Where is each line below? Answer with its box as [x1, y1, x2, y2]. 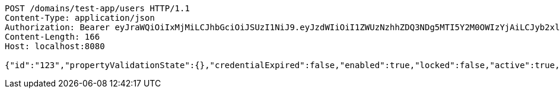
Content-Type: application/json [5, 13, 155, 23]
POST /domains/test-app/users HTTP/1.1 [5, 4, 190, 13]
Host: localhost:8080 [5, 41, 105, 51]
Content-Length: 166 [5, 32, 100, 41]
